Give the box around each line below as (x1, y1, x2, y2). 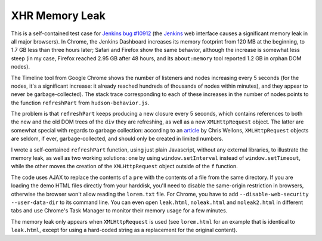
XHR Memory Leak (11, 9, 106, 22)
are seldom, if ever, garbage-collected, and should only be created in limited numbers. (11, 135, 224, 143)
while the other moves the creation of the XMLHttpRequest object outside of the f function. (11, 163, 238, 170)
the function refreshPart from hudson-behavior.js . (11, 99, 150, 106)
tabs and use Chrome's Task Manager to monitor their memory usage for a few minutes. (11, 207, 228, 214)
